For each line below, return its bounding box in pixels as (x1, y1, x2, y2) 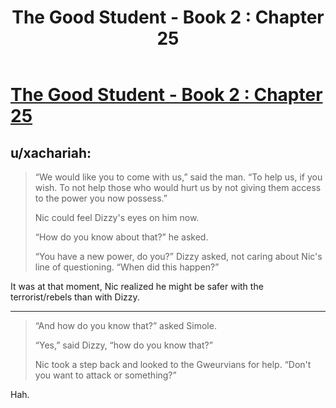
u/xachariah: (10, 144, 92, 161)
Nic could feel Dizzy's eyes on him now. (34, 212, 200, 223)
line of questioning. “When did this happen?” (34, 261, 220, 273)
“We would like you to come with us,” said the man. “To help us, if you (34, 171, 323, 183)
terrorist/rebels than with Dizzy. (10, 291, 140, 303)
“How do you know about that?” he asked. (34, 231, 209, 243)
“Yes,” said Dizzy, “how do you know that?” (34, 339, 213, 351)
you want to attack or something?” (34, 369, 177, 381)
